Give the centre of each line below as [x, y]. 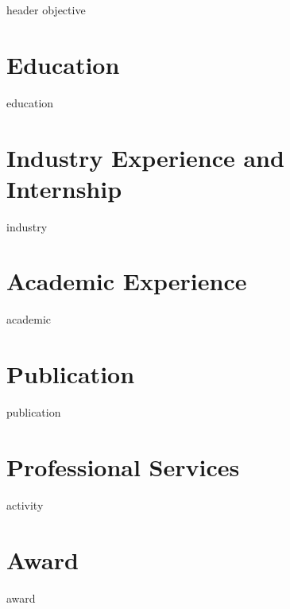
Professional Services [123, 466]
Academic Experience [127, 281]
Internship [64, 188]
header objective [46, 10]
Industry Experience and [145, 157]
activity [25, 504]
